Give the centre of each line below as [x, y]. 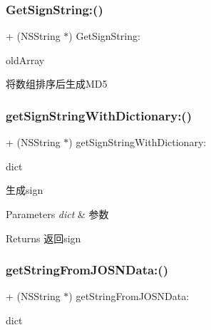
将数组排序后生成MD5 [57, 84]
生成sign [25, 190]
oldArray [25, 60]
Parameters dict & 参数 [57, 214]
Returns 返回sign [43, 238]
